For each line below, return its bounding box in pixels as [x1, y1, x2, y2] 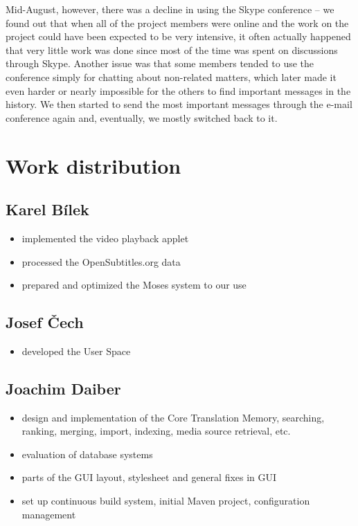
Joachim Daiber [6, 377, 121, 399]
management [21, 507, 76, 521]
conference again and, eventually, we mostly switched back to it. [6, 110, 278, 125]
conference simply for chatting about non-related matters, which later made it [6, 69, 337, 84]
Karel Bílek [6, 199, 89, 220]
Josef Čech [6, 311, 84, 333]
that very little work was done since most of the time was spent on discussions [6, 42, 338, 57]
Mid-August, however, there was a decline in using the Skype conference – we [6, 2, 334, 16]
